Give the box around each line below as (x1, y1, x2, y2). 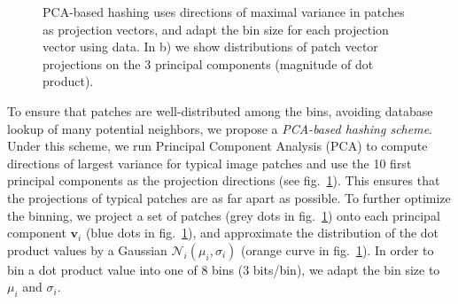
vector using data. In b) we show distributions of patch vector (43, 37, 378, 56)
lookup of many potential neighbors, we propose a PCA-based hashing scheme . (7, 119, 432, 137)
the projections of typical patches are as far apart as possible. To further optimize (7, 188, 451, 207)
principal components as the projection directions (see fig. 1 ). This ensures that (7, 171, 440, 190)
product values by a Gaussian (7, 240, 167, 259)
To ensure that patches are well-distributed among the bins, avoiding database (7, 101, 433, 120)
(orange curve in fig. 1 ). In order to (240, 240, 434, 259)
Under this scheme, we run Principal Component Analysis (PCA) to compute (7, 136, 428, 155)
